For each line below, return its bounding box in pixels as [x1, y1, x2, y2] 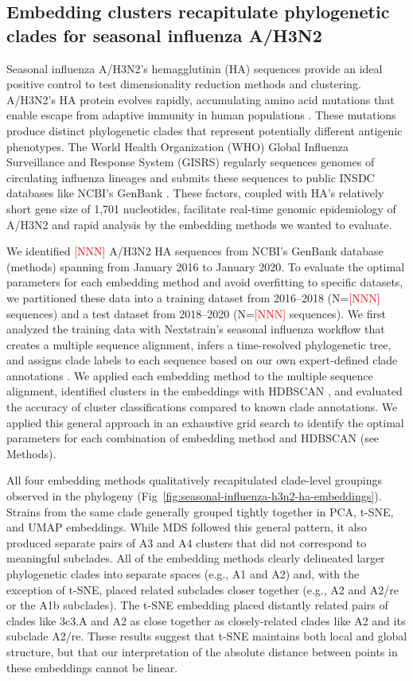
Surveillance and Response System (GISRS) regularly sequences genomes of [6, 154, 375, 170]
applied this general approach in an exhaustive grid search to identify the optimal [6, 414, 404, 430]
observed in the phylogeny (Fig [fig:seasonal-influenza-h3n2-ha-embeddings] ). [6, 488, 382, 504]
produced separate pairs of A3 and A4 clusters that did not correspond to [6, 534, 367, 551]
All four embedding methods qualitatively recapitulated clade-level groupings [6, 472, 383, 488]
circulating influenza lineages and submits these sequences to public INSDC [6, 169, 375, 185]
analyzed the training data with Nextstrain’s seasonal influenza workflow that [6, 321, 385, 337]
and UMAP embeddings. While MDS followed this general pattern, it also [6, 519, 368, 535]
